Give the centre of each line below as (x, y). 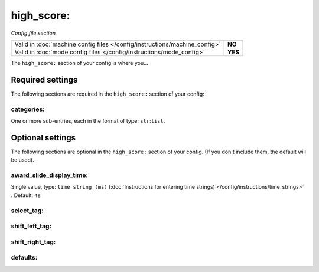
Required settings (44, 80)
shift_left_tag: (31, 226)
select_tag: (27, 211)
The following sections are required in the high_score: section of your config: (108, 94)
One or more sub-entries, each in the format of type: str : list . (88, 120)
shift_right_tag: (33, 242)
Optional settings (43, 138)
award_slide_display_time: (50, 175)
